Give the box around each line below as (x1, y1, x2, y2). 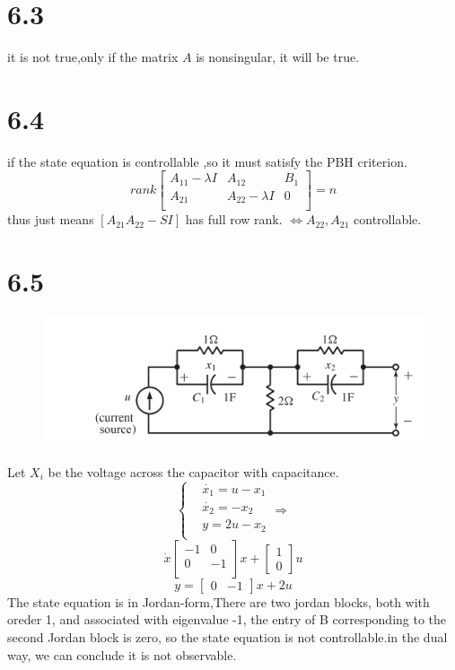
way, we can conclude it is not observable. (7, 645, 237, 664)
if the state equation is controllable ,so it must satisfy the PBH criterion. (7, 152, 407, 170)
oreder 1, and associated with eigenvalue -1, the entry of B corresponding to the (7, 610, 447, 629)
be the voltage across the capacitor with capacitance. (48, 462, 339, 481)
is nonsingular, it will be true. (196, 48, 360, 66)
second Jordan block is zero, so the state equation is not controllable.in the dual (7, 628, 448, 647)
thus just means (7, 210, 94, 229)
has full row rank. (185, 210, 283, 229)
